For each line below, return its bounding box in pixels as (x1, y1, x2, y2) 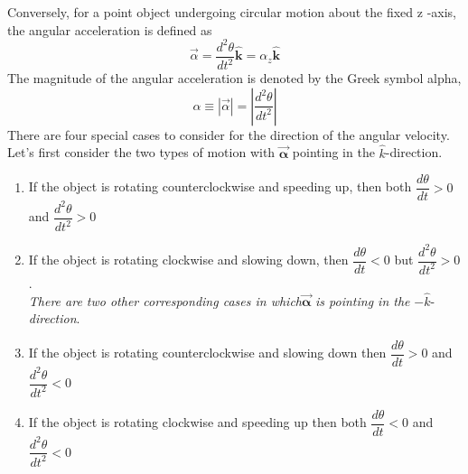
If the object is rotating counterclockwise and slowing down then (28, 343, 387, 362)
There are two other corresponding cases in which (28, 291, 302, 310)
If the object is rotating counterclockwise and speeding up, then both (28, 177, 412, 196)
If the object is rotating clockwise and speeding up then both (28, 413, 367, 432)
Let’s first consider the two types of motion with (7, 143, 276, 162)
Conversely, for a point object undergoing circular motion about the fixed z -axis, (7, 3, 456, 21)
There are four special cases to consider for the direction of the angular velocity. (7, 125, 450, 144)
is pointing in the (315, 291, 410, 310)
